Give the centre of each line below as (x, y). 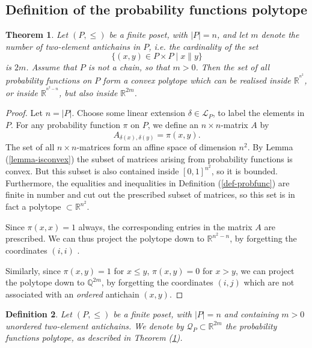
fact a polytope (33, 206)
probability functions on (49, 80)
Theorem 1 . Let (37, 35)
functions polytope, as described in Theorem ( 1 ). (94, 337)
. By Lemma (270, 147)
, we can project (265, 270)
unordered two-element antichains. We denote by (95, 325)
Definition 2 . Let (39, 314)
